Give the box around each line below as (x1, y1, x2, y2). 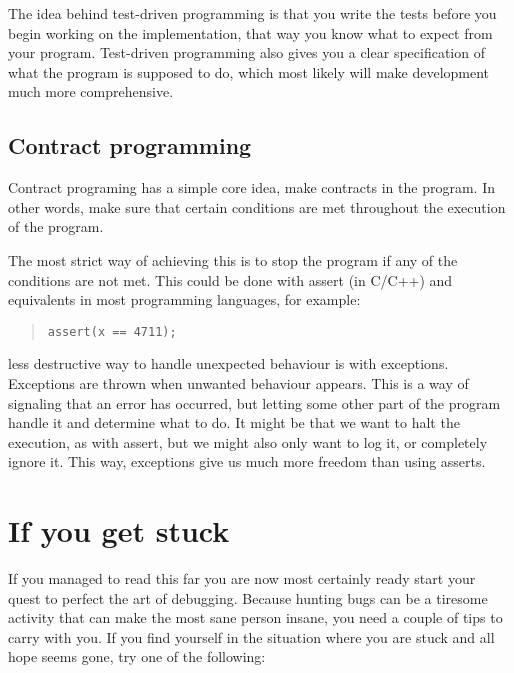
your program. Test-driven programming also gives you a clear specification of (8, 42, 485, 63)
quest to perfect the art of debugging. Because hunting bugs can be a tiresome (8, 587, 488, 608)
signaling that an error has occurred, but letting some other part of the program (8, 392, 501, 413)
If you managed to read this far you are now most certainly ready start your (8, 568, 476, 589)
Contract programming (8, 130, 252, 161)
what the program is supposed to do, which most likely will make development (8, 61, 490, 82)
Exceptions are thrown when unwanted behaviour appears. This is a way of (8, 372, 469, 393)
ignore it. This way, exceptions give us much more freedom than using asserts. (8, 451, 486, 472)
